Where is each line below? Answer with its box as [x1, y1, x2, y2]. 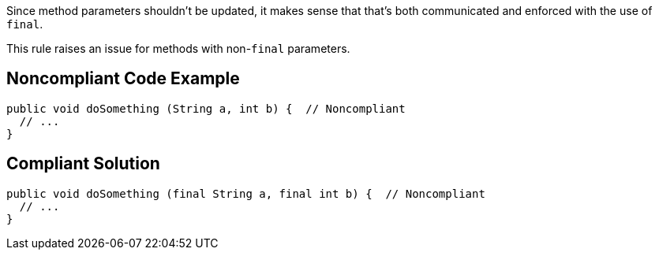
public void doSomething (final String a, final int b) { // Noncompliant [6, 187, 485, 200]
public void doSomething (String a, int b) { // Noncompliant [6, 102, 406, 115]
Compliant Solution [6, 154, 160, 174]
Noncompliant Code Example [6, 69, 240, 89]
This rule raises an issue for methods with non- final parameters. [6, 42, 350, 55]
